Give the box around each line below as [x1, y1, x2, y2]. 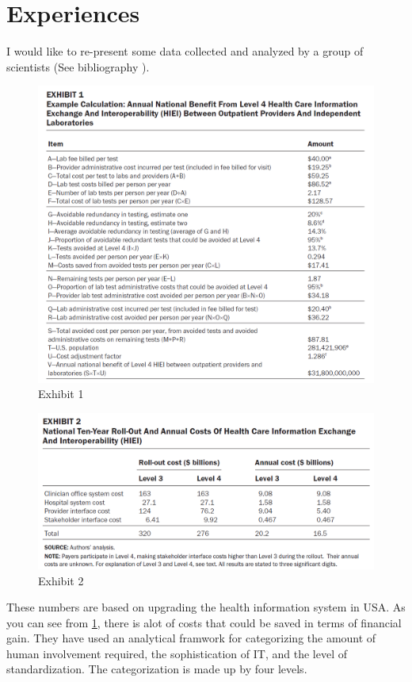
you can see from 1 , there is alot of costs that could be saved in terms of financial [6, 614, 402, 630]
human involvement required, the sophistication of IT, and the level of [6, 645, 347, 661]
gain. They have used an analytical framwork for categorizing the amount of [6, 630, 376, 646]
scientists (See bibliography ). [6, 58, 150, 75]
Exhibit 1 [38, 385, 84, 402]
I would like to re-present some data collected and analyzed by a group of [6, 43, 364, 59]
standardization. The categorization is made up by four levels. [6, 661, 307, 677]
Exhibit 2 [38, 572, 84, 588]
